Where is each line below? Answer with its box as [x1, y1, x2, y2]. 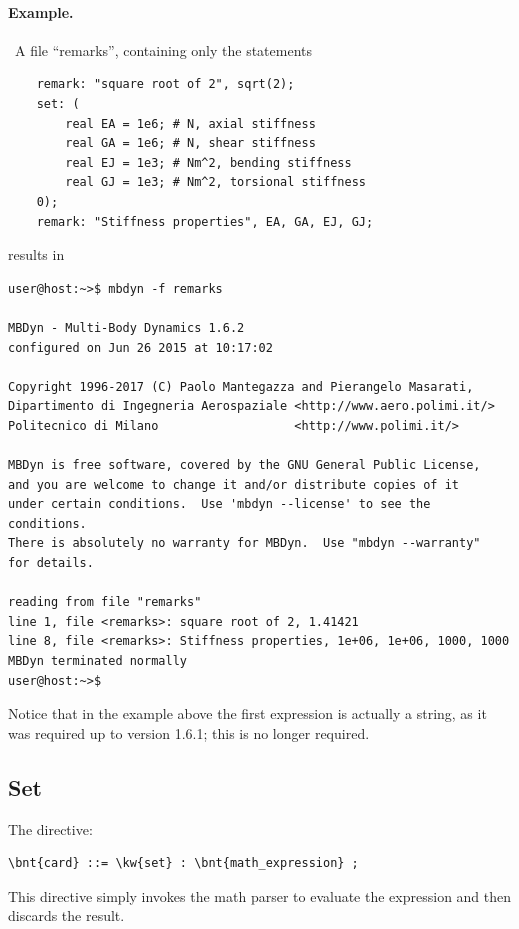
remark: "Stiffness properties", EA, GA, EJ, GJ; [36, 214, 374, 229]
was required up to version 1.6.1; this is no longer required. [8, 722, 370, 743]
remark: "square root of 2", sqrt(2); [36, 77, 295, 92]
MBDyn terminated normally [8, 654, 187, 669]
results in [8, 244, 65, 265]
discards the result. [8, 905, 125, 926]
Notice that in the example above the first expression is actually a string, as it [8, 703, 487, 724]
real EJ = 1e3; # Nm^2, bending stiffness [65, 155, 352, 170]
